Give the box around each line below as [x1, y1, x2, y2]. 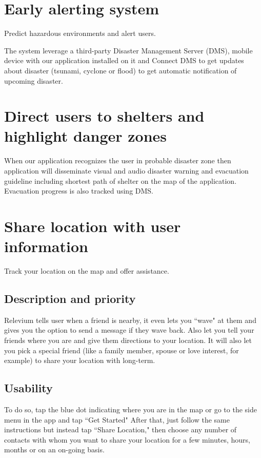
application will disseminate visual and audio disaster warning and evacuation [4, 165, 249, 176]
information [4, 236, 88, 257]
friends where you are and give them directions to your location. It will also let [4, 335, 252, 346]
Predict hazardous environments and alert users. [4, 28, 156, 39]
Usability [4, 380, 53, 396]
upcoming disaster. [4, 75, 63, 86]
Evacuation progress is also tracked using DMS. [4, 185, 154, 196]
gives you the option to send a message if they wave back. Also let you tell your [4, 325, 254, 335]
